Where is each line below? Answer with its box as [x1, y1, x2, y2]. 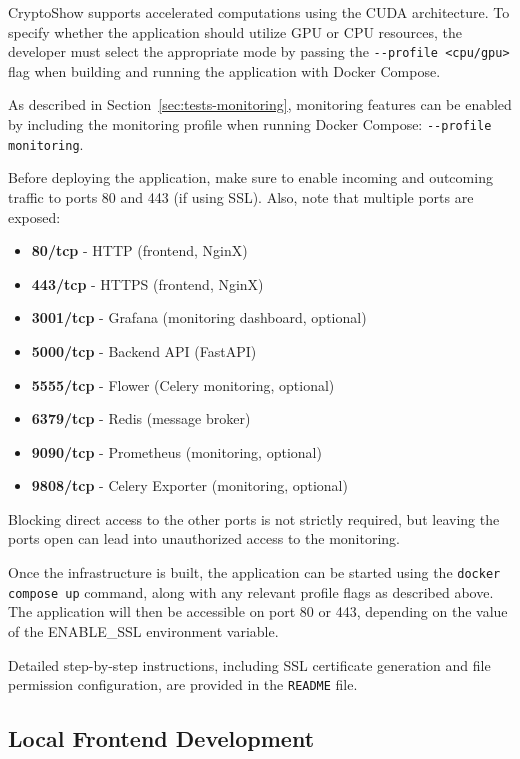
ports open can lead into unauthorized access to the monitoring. [8, 528, 400, 549]
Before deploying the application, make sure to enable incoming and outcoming [8, 167, 493, 188]
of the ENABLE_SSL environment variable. [8, 620, 279, 641]
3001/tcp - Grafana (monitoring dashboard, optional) [31, 307, 367, 328]
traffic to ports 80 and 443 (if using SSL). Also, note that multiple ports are [8, 186, 474, 207]
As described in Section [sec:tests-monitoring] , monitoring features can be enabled [8, 94, 512, 115]
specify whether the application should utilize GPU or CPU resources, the [8, 21, 463, 42]
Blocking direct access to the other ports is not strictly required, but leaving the [8, 508, 500, 529]
